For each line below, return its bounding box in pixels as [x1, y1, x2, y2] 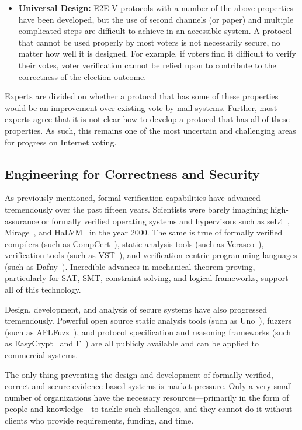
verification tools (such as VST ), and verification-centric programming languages [5, 249, 297, 261]
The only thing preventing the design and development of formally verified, [5, 368, 273, 380]
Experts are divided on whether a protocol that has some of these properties [5, 90, 279, 102]
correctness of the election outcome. [18, 70, 147, 82]
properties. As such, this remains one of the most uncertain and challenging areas [5, 124, 296, 136]
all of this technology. [5, 283, 81, 296]
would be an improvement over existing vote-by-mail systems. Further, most [5, 101, 277, 113]
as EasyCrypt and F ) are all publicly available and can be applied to [5, 337, 259, 349]
